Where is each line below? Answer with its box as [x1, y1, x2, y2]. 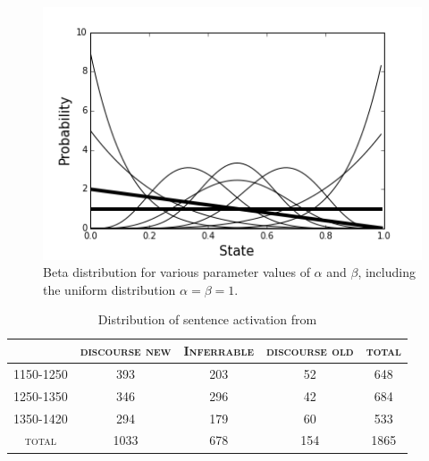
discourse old [265, 341, 354, 360]
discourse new [80, 341, 172, 360]
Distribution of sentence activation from [97, 310, 317, 329]
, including [357, 263, 416, 281]
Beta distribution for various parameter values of [43, 263, 310, 281]
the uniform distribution [43, 280, 176, 298]
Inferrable [183, 341, 254, 360]
